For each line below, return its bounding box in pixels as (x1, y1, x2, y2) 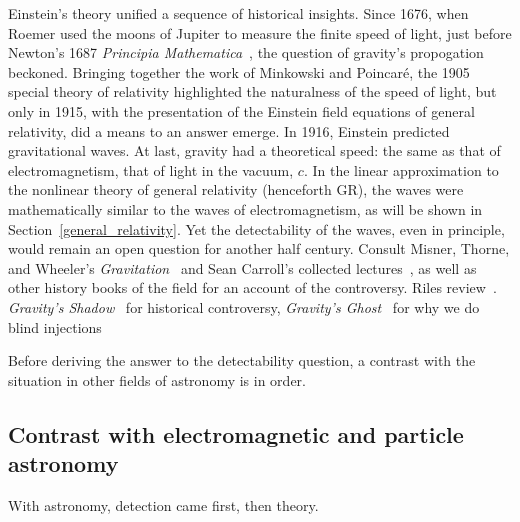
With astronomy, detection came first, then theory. (8, 494, 319, 515)
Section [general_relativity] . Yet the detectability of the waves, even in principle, (8, 218, 505, 239)
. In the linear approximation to (303, 159, 499, 180)
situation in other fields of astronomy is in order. (8, 369, 306, 390)
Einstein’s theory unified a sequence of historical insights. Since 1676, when (8, 3, 469, 23)
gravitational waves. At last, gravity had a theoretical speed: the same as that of (8, 140, 501, 161)
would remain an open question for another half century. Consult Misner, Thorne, (8, 238, 510, 259)
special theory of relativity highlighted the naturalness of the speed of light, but (8, 81, 497, 102)
